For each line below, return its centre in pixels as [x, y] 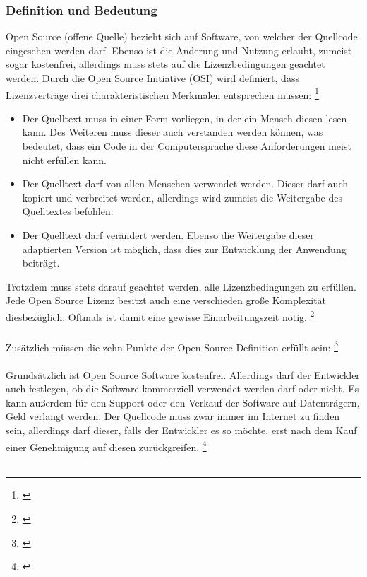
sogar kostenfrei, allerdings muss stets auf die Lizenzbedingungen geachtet [166, 64]
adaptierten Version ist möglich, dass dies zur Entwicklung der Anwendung [184, 249]
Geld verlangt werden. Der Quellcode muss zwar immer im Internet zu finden [173, 416]
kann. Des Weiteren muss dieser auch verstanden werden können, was [173, 132]
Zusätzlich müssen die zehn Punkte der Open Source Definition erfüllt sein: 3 [172, 346]
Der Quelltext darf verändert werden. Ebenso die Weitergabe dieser [168, 235]
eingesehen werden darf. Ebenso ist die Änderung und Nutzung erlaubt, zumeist [179, 50]
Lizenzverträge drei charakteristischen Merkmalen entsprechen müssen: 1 [162, 93]
